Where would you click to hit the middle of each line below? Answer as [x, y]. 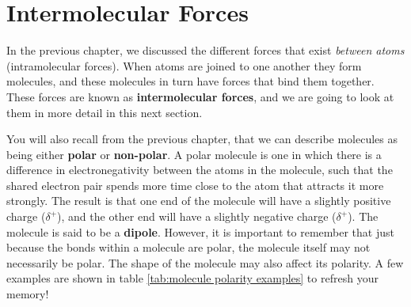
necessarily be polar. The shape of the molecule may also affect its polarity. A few [205, 262]
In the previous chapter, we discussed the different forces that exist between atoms [205, 50]
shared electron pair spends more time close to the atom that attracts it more [195, 185]
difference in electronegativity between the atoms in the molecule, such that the [200, 170]
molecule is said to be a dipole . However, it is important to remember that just [200, 231]
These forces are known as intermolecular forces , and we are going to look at [200, 96]
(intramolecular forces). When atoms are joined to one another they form [184, 65]
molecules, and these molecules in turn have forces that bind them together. [190, 81]
